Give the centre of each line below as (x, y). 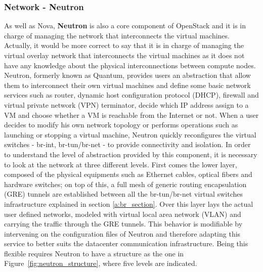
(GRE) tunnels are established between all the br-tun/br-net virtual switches (123, 194)
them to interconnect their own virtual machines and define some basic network (127, 85)
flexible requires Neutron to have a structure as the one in (94, 253)
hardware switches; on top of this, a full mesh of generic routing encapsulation (125, 184)
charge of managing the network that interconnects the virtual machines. (117, 35)
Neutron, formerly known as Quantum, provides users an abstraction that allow (127, 75)
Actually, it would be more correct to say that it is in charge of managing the (124, 45)
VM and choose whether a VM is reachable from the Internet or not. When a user (131, 115)
